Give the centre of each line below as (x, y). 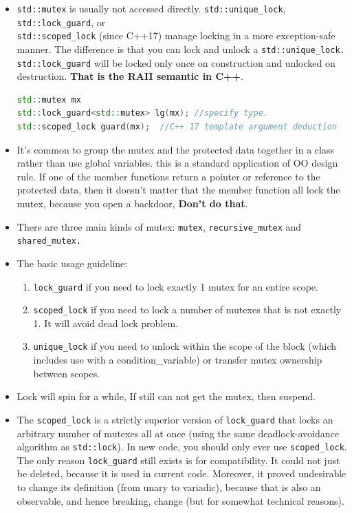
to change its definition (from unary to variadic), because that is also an (169, 487)
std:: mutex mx (49, 100)
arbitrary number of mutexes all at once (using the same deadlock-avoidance (178, 433)
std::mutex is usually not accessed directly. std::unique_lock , (151, 8)
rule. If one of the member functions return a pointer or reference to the (168, 176)
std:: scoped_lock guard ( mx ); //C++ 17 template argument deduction (177, 127)
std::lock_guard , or (61, 22)
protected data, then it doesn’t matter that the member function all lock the (178, 190)
